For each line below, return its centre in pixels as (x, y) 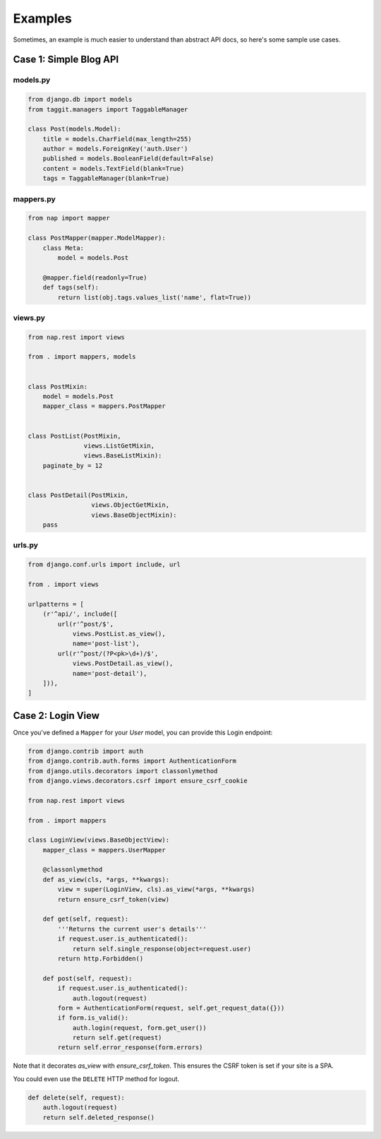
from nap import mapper (69, 218)
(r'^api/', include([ (80, 614)
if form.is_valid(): (93, 1018)
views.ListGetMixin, (119, 446)
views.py (29, 318)
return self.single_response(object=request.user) (162, 949)
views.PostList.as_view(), (119, 633)
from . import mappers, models (82, 357)
